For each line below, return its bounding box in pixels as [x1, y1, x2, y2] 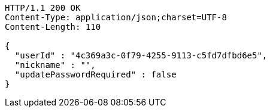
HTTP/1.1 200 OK [5, 3, 81, 13]
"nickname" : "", [14, 60, 96, 70]
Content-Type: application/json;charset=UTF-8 [5, 13, 227, 22]
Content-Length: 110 [5, 22, 101, 32]
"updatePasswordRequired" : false [14, 70, 177, 79]
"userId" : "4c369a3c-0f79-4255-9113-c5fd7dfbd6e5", [14, 51, 268, 60]
